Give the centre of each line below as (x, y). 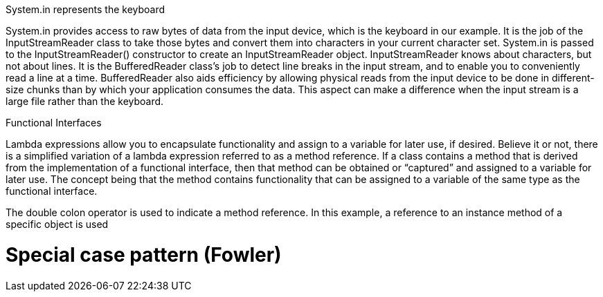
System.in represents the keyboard (85, 9)
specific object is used (57, 224)
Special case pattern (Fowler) (144, 255)
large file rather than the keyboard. (85, 101)
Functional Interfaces (54, 123)
